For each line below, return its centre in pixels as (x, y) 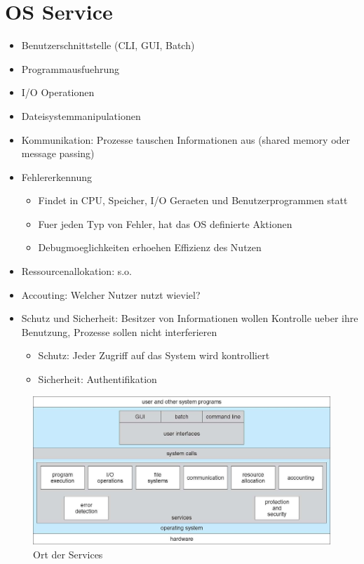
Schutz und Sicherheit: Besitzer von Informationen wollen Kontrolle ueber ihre (190, 318)
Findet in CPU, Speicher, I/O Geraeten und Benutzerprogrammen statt (193, 200)
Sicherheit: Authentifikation (97, 379)
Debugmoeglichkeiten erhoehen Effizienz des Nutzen (150, 247)
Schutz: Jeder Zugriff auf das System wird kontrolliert (154, 355)
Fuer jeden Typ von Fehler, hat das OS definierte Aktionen (165, 223)
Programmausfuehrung (70, 68)
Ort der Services (68, 554)
